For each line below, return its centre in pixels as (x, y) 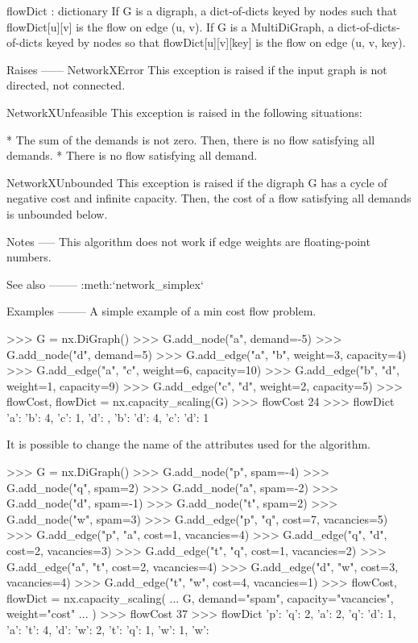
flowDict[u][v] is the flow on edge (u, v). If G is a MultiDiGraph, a (170, 26)
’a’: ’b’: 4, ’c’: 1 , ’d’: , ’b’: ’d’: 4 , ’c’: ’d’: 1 (108, 417)
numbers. (29, 257)
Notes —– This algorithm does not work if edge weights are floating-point (188, 241)
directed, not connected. (66, 85)
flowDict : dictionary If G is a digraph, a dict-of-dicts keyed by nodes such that (202, 10)
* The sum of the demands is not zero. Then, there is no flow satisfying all (191, 139)
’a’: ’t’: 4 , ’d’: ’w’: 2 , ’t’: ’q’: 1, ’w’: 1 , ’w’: (108, 629)
